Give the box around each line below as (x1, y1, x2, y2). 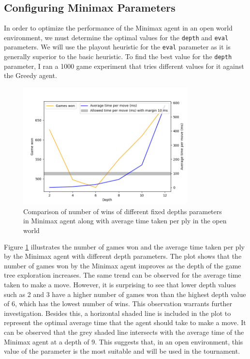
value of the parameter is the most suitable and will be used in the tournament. (4, 346, 240, 356)
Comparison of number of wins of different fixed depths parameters (23, 206, 222, 216)
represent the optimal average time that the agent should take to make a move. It (4, 317, 246, 328)
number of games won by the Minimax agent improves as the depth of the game (4, 260, 241, 270)
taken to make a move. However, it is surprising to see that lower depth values (4, 279, 236, 289)
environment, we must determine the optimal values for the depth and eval (4, 32, 229, 42)
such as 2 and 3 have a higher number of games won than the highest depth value (4, 289, 246, 299)
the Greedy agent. (4, 70, 57, 80)
